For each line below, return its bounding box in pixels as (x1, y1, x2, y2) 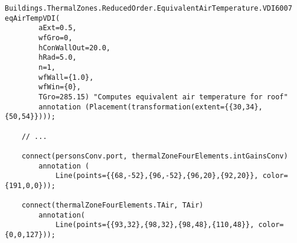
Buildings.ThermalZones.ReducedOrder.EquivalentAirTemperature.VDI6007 (5, 4, 292, 12)
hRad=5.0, (38, 53, 77, 62)
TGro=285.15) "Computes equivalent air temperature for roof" (38, 92, 288, 101)
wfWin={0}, (38, 83, 81, 92)
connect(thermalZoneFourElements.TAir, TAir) (21, 201, 204, 210)
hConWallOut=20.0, (38, 43, 110, 52)
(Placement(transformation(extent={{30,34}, (85, 102, 263, 111)
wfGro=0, (38, 33, 73, 42)
